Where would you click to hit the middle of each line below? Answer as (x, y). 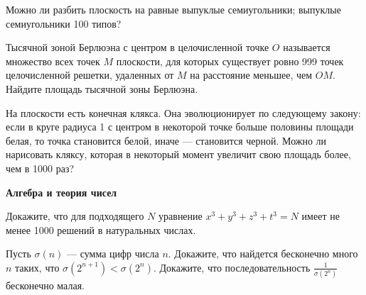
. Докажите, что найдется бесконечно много (263, 254)
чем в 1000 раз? (40, 168)
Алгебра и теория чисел (61, 192)
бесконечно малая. (45, 285)
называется (307, 47)
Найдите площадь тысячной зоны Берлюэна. (102, 88)
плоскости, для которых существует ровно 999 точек (230, 61)
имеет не (321, 216)
